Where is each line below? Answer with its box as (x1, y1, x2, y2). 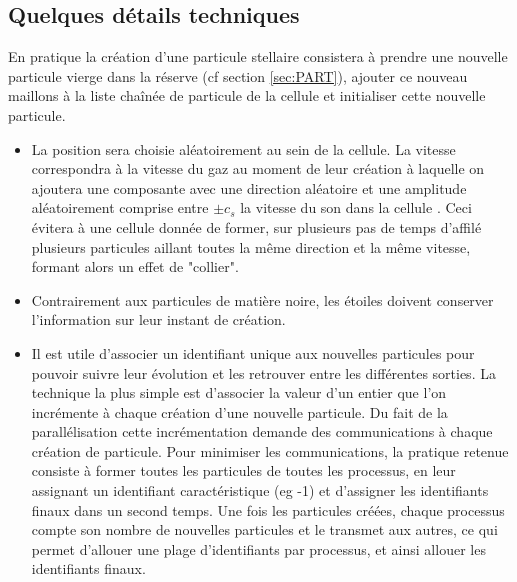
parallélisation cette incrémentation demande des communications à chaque (31, 421, 493, 442)
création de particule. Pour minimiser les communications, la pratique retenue (31, 440, 509, 461)
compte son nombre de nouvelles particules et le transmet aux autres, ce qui (31, 519, 498, 540)
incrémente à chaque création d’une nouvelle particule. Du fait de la (31, 401, 448, 422)
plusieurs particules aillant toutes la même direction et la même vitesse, (31, 236, 471, 257)
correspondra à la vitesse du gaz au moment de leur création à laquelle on (31, 158, 485, 179)
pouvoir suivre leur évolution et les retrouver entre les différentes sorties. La (31, 362, 496, 383)
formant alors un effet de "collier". (31, 256, 239, 277)
